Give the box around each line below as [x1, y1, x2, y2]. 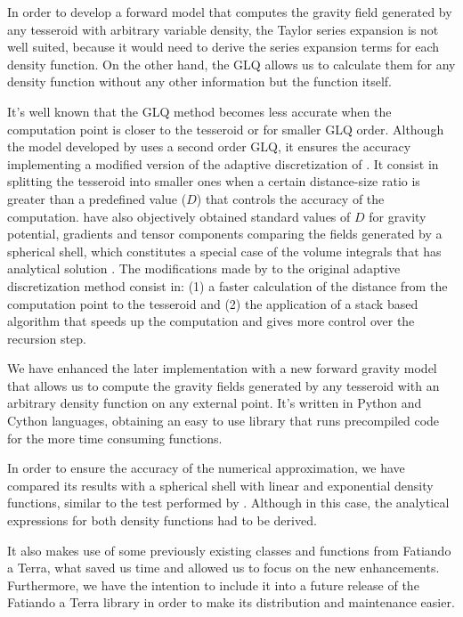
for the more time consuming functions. [7, 428, 223, 447]
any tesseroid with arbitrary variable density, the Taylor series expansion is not [7, 20, 439, 38]
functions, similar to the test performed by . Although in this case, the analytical [7, 493, 450, 512]
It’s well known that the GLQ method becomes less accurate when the [7, 101, 392, 120]
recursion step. [7, 329, 86, 347]
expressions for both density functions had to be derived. [7, 511, 317, 530]
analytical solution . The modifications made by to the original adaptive [7, 259, 401, 278]
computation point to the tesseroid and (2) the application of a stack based [7, 294, 418, 313]
